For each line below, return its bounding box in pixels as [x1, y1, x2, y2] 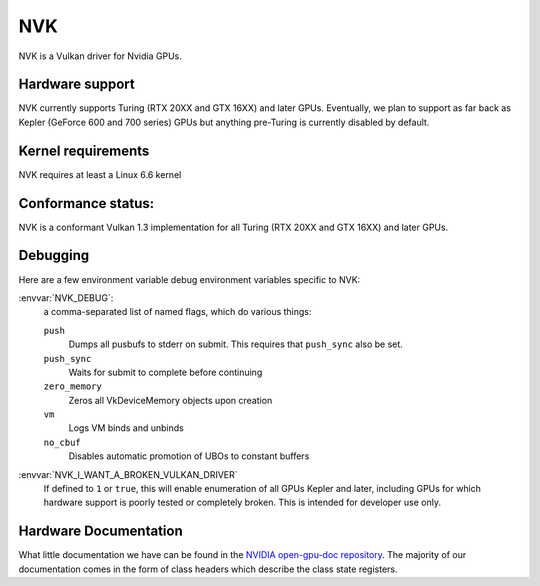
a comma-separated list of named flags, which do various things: [43, 306, 312, 318]
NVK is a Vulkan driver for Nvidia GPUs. [18, 50, 182, 62]
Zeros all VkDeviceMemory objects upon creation [68, 394, 273, 406]
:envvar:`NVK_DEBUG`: [18, 291, 114, 304]
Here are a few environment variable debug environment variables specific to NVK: [18, 273, 361, 285]
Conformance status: [18, 195, 155, 212]
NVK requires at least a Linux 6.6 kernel [18, 168, 182, 180]
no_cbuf [43, 436, 82, 448]
